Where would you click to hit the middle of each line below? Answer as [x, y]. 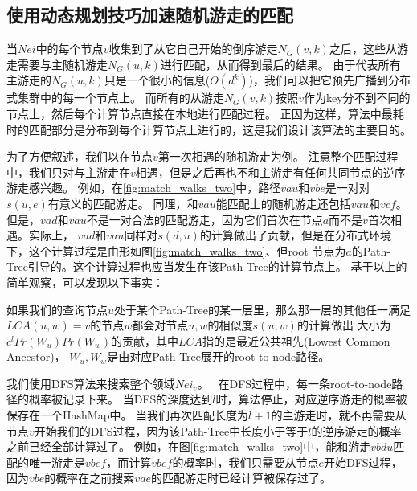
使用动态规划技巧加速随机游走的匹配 [150, 15]
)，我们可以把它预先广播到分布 [329, 80]
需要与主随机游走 [62, 64]
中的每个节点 [69, 49]
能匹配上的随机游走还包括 [283, 203]
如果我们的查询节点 [57, 309]
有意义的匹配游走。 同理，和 [123, 203]
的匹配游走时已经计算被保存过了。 [241, 478]
